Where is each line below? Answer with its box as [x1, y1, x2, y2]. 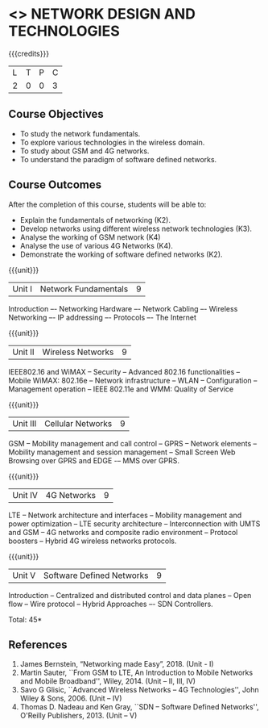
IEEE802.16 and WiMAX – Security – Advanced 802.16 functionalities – [8, 366, 241, 376]
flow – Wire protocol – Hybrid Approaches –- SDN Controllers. [8, 599, 213, 609]
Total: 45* [8, 614, 43, 624]
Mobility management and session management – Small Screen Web [8, 447, 236, 457]
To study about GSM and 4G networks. [19, 146, 150, 156]
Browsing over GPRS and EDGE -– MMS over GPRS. [8, 455, 179, 465]
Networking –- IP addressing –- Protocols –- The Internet [8, 312, 197, 322]
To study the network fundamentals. [19, 128, 141, 138]
